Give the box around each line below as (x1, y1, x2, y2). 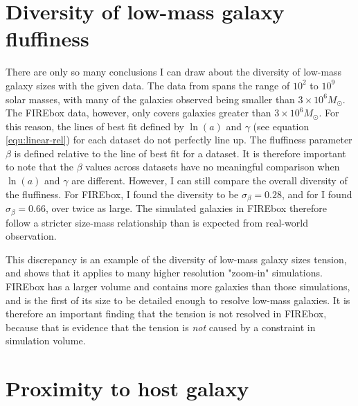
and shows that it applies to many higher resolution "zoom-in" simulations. (6, 265, 323, 280)
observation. (6, 229, 57, 243)
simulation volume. (6, 333, 86, 348)
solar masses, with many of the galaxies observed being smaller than (6, 91, 295, 106)
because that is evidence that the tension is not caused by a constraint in (6, 319, 316, 334)
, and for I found (281, 186, 352, 201)
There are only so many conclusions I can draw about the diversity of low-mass (6, 64, 342, 79)
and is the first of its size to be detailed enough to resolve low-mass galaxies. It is (6, 292, 350, 307)
